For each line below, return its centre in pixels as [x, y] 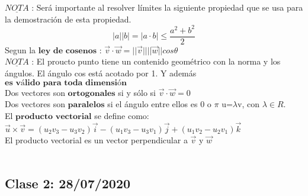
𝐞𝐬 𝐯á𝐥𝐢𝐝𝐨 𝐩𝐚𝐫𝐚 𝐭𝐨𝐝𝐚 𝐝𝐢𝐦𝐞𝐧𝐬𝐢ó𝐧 [66, 83]
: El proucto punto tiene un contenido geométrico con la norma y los [156, 61]
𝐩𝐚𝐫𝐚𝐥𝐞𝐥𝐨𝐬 [86, 105]
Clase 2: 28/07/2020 [68, 183]
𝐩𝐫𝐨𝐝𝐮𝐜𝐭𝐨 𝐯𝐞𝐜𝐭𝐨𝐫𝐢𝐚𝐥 [54, 116]
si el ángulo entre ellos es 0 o [159, 104]
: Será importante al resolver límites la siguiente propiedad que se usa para [167, 7]
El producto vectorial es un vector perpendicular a [96, 139]
